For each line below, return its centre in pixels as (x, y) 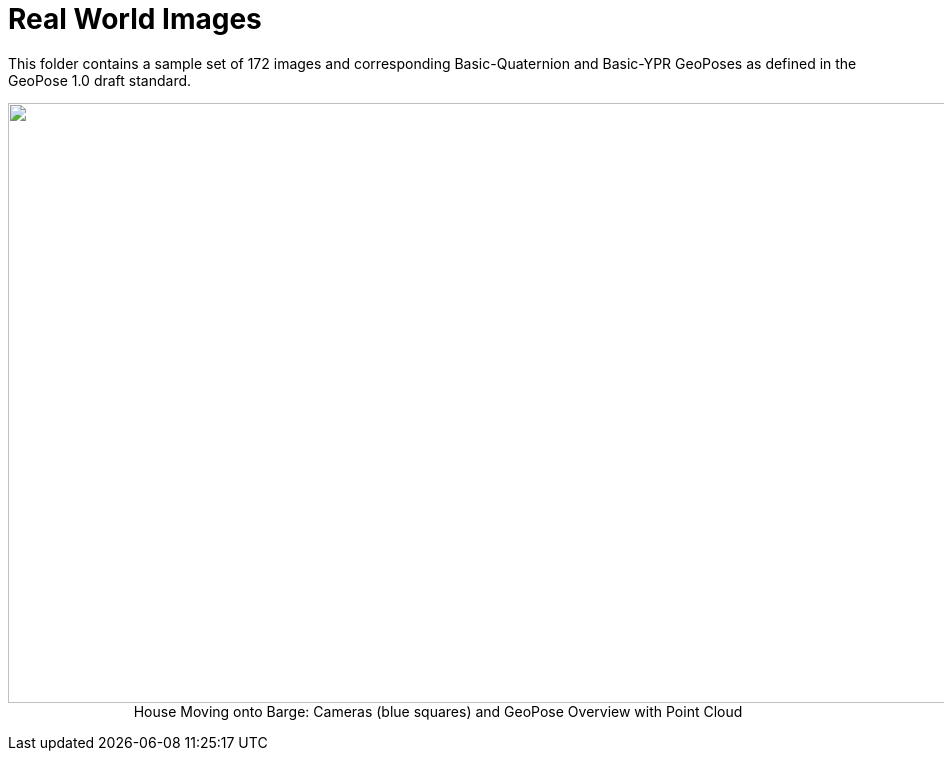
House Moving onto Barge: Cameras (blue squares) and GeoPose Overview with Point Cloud (438, 711)
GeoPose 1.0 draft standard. (100, 80)
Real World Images (135, 19)
